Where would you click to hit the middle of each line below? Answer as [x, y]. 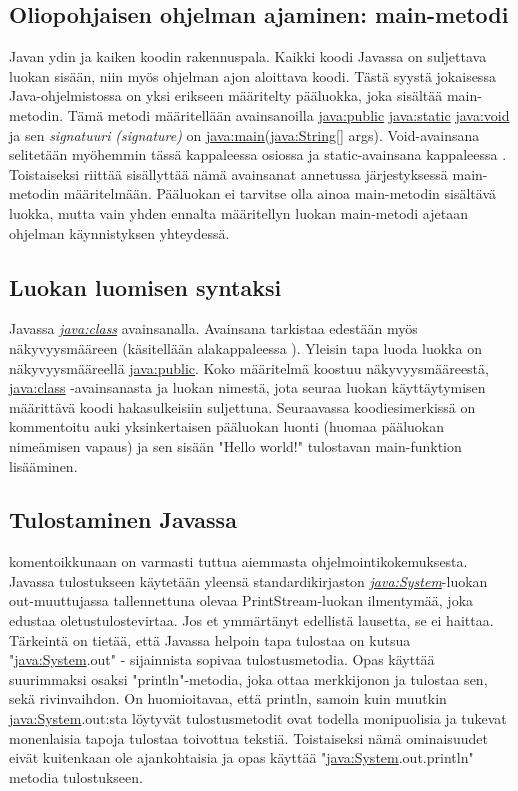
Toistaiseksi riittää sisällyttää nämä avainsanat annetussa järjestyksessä [228, 173]
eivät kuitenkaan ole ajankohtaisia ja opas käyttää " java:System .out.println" [241, 757]
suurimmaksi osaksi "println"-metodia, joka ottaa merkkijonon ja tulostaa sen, [248, 678]
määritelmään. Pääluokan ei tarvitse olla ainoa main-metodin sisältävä [280, 193]
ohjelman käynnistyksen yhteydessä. [119, 232]
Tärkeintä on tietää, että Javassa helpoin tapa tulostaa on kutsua [210, 639]
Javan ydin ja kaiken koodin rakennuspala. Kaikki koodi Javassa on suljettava [248, 56]
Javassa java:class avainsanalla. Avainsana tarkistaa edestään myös [213, 328]
